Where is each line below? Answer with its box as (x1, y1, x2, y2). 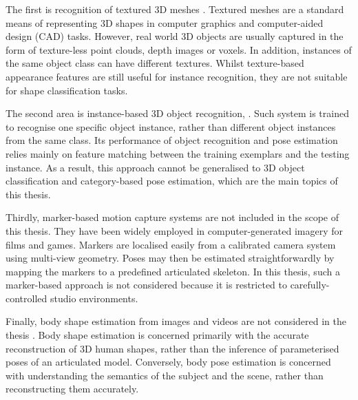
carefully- (290, 277, 330, 292)
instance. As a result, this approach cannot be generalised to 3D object (6, 160, 305, 174)
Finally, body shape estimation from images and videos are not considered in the (6, 314, 346, 328)
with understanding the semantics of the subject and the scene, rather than (6, 368, 324, 382)
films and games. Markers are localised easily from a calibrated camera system (6, 237, 336, 251)
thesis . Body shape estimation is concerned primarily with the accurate (6, 328, 309, 342)
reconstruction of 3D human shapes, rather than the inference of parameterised (6, 341, 339, 355)
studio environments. (50, 291, 138, 305)
